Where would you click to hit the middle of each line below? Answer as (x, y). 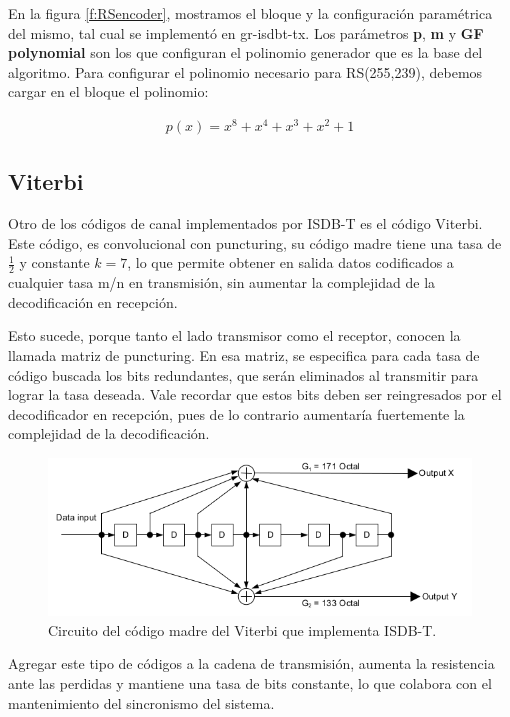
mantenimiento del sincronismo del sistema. (141, 702)
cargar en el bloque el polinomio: (108, 91)
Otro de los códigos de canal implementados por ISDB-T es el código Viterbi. (245, 223)
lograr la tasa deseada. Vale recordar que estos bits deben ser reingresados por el (255, 394)
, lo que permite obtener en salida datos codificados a (290, 262)
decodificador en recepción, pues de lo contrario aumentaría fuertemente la (236, 413)
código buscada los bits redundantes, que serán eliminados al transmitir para (243, 374)
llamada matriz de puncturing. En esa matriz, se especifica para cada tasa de (244, 355)
